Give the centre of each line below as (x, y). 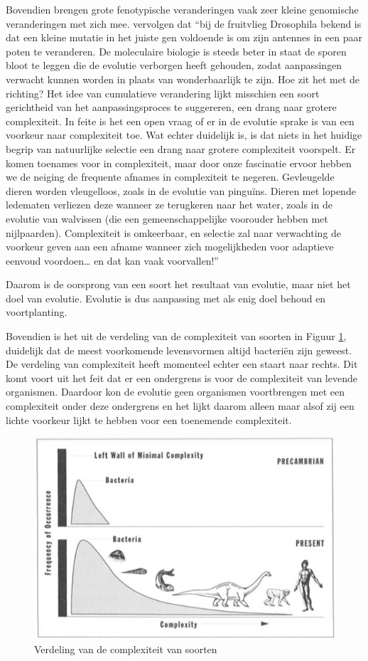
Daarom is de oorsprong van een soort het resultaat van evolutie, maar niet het (178, 284)
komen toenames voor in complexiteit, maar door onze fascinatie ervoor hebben (179, 163)
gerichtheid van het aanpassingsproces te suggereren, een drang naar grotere (171, 107)
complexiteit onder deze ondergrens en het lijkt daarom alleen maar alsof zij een (180, 406)
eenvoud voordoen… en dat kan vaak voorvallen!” (112, 260)
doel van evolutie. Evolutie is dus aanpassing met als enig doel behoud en (166, 298)
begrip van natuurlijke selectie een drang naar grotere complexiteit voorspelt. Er (181, 148)
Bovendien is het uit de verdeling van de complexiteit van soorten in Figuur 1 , (176, 336)
